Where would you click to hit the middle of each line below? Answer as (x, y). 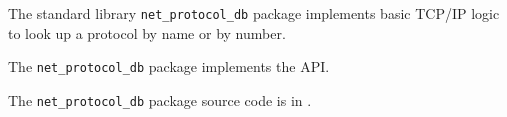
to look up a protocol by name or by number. (147, 32)
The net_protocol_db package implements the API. (169, 66)
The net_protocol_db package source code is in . (160, 99)
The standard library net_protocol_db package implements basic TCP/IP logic (254, 13)
